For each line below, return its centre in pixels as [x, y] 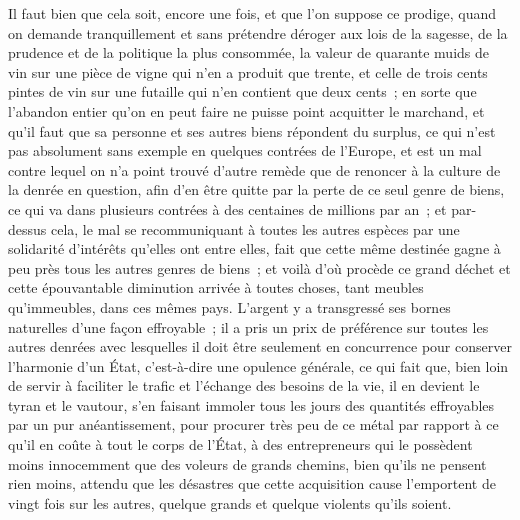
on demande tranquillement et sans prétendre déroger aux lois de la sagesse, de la [258, 32]
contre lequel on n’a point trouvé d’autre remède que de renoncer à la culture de [254, 169]
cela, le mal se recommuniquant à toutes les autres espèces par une [255, 228]
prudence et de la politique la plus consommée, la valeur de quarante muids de [248, 52]
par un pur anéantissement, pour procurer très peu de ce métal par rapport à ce [253, 424]
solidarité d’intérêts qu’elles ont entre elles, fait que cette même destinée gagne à [254, 248]
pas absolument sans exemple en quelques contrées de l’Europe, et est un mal [245, 150]
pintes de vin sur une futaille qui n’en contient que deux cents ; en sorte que [242, 91]
